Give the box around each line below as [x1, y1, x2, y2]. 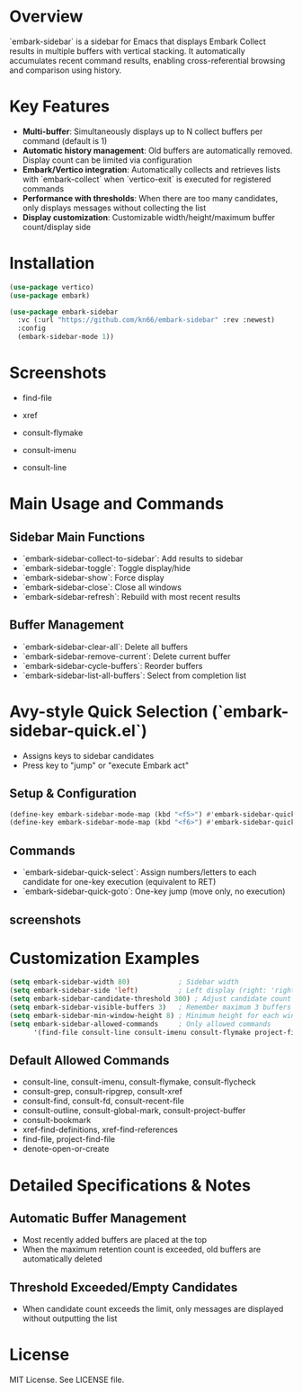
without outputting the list [22, 1313, 118, 1324]
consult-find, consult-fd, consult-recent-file [22, 1095, 185, 1107]
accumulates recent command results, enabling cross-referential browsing [9, 55, 286, 66]
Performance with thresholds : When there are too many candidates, [22, 192, 279, 203]
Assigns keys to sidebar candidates [22, 750, 155, 761]
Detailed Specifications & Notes [9, 1175, 252, 1195]
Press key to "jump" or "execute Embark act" [22, 760, 190, 771]
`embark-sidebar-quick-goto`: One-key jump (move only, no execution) [22, 886, 286, 897]
